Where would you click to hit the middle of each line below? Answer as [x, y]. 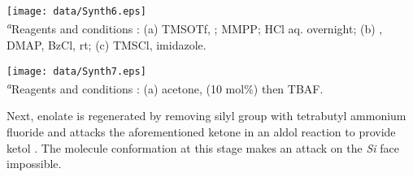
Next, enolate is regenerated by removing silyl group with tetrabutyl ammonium [206, 116]
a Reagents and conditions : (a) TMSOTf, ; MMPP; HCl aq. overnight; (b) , [195, 28]
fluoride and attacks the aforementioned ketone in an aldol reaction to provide [201, 132]
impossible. [34, 164]
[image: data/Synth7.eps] [76, 71]
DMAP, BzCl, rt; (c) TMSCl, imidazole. [107, 44]
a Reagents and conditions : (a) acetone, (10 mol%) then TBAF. [165, 87]
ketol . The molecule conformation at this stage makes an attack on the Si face [203, 147]
